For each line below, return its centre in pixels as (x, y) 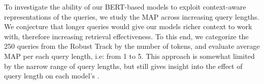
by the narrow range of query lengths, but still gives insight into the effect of (123, 66)
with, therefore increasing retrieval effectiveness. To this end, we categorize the (126, 36)
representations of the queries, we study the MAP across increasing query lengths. (132, 16)
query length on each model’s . (52, 76)
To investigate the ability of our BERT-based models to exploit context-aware (125, 7)
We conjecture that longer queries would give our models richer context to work (128, 26)
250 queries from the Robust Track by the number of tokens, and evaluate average (132, 46)
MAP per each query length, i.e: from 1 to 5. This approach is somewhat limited (129, 56)
